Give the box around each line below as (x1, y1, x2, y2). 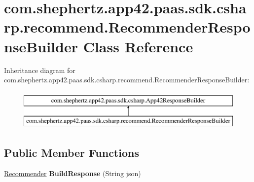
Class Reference (83, 36, 193, 56)
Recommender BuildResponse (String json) (4, 168, 141, 179)
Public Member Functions (4, 145, 139, 160)
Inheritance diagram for (4, 65, 75, 75)
